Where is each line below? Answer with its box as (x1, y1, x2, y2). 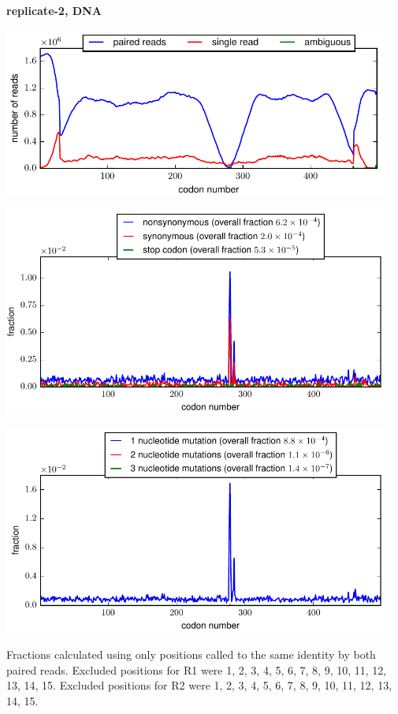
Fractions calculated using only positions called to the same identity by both (6, 646, 376, 663)
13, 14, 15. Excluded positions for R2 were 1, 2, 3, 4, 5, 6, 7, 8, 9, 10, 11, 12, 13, (6, 677, 392, 693)
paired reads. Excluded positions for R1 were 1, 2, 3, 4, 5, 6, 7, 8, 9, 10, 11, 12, (6, 661, 387, 678)
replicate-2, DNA (6, 2, 102, 18)
